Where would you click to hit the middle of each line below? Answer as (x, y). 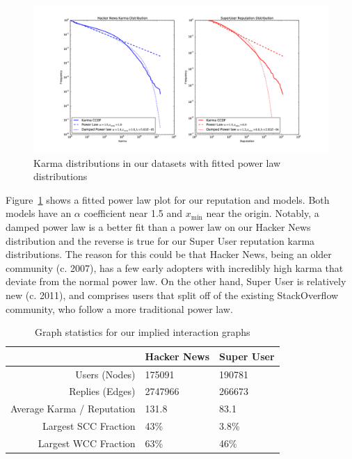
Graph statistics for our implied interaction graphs (143, 332)
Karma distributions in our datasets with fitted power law (157, 162)
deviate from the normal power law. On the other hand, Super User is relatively (176, 281)
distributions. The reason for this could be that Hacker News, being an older (169, 254)
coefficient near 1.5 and (133, 213)
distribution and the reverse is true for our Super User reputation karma (160, 240)
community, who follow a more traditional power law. (119, 308)
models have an (39, 213)
